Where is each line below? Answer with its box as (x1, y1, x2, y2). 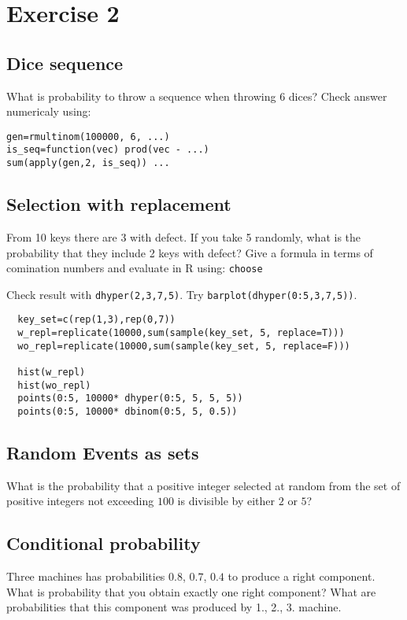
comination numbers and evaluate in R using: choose (6, 260, 263, 276)
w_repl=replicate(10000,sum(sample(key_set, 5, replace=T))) (17, 327, 345, 339)
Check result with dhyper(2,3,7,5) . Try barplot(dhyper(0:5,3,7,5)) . (6, 286, 357, 302)
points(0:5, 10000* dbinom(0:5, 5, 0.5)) (17, 406, 238, 418)
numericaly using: (6, 103, 91, 120)
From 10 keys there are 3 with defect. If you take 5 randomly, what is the (6, 228, 361, 245)
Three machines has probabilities (6, 568, 165, 585)
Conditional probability (6, 531, 201, 555)
